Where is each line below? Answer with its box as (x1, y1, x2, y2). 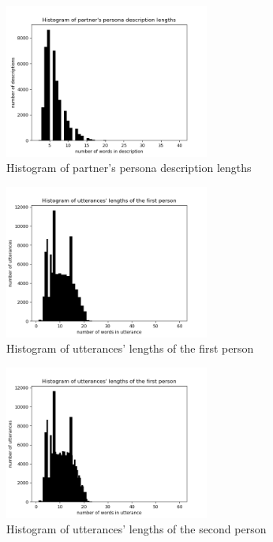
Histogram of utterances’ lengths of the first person (6, 340, 254, 357)
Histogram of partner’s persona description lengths (6, 159, 252, 176)
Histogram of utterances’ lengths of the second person (6, 521, 267, 537)
